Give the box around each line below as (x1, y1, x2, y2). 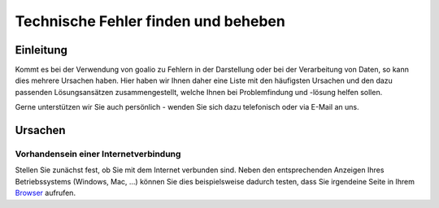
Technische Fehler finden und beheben (15, 12, 286, 30)
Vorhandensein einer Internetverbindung (15, 149, 181, 160)
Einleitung (15, 43, 68, 57)
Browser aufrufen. (15, 188, 76, 198)
